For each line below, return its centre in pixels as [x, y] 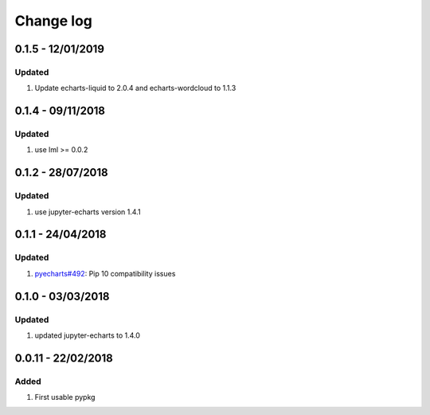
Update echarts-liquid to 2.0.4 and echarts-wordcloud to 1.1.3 [135, 88]
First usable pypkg [65, 397]
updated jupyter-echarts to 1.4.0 [88, 335]
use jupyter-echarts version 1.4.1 [88, 212]
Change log [54, 21]
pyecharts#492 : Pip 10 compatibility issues [105, 273]
